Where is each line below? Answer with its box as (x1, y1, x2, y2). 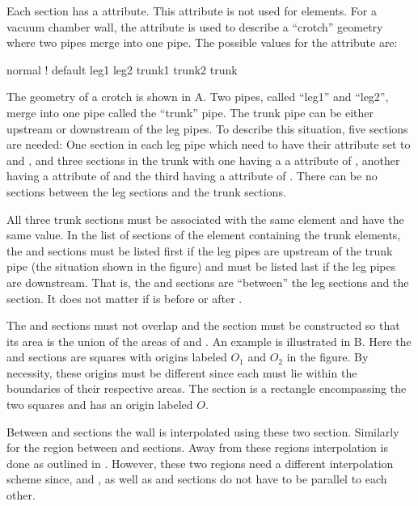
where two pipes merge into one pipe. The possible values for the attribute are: (6, 34, 398, 51)
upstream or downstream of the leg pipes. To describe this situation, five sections (6, 120, 408, 137)
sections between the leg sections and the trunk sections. (6, 183, 286, 200)
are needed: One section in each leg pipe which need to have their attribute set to (6, 136, 411, 153)
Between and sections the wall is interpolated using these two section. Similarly (6, 423, 399, 440)
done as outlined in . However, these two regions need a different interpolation (6, 454, 394, 471)
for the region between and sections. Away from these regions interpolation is (6, 439, 388, 456)
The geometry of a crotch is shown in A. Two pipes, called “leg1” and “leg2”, (6, 88, 389, 105)
